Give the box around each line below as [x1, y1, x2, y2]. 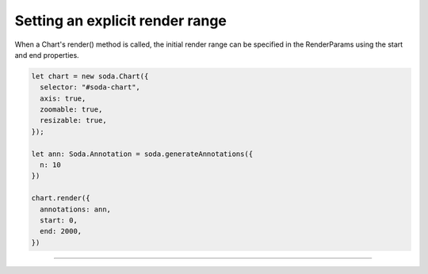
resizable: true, [40, 116, 107, 125]
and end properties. [14, 50, 79, 59]
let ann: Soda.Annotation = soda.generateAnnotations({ [31, 149, 254, 158]
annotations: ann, [40, 204, 111, 214]
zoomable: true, [40, 105, 103, 114]
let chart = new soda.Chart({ [31, 71, 149, 81]
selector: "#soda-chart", [40, 83, 140, 92]
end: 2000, [40, 226, 82, 236]
